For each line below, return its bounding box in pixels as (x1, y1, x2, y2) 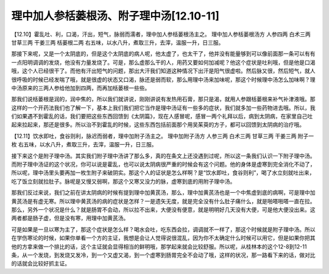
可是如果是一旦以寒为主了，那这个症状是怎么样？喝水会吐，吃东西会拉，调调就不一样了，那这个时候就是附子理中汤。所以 (11, 226, 316, 233)
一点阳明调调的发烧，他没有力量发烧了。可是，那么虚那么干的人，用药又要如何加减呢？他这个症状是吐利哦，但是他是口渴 (11, 59, 316, 66)
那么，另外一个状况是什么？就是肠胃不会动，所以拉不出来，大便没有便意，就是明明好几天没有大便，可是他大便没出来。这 (11, 206, 316, 213)
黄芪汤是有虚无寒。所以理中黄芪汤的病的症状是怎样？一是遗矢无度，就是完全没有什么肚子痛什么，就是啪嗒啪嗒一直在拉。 (11, 197, 316, 204)
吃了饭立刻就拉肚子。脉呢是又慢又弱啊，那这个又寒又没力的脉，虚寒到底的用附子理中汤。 (11, 178, 236, 185)
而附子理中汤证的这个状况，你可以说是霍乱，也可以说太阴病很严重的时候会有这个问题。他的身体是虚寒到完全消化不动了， (11, 160, 316, 168)
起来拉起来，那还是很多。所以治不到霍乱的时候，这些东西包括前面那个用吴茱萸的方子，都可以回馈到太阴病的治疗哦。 (11, 121, 305, 128)
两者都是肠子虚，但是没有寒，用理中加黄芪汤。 (11, 214, 129, 222)
